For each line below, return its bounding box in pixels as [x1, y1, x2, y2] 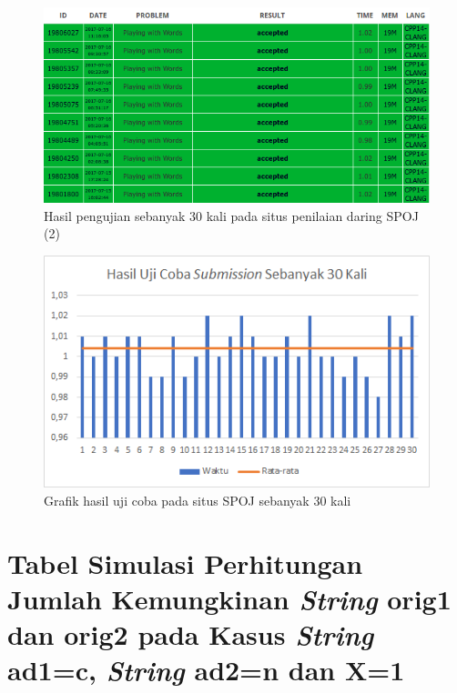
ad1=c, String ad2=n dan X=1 [7, 651, 405, 689]
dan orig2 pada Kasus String [7, 615, 374, 653]
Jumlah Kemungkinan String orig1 [7, 579, 452, 618]
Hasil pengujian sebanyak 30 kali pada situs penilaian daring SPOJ [44, 206, 419, 225]
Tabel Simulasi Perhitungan [7, 544, 363, 581]
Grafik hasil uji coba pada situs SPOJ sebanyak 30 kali [44, 490, 351, 509]
